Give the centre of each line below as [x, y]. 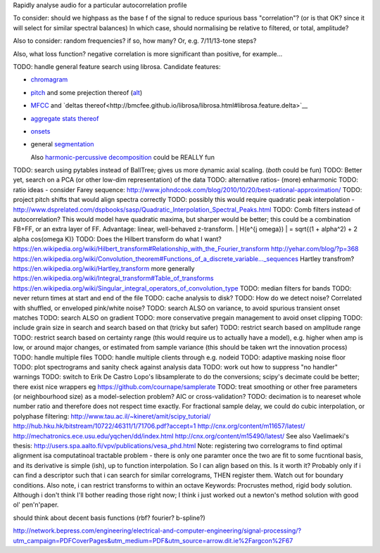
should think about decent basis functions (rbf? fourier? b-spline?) [109, 518]
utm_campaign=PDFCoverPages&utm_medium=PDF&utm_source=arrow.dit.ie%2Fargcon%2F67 [153, 540]
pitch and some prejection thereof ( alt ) [87, 92]
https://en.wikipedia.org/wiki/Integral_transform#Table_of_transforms [113, 279]
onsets [40, 131]
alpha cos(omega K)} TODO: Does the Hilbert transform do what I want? [117, 239]
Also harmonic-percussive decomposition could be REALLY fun [122, 157]
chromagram [49, 80]
